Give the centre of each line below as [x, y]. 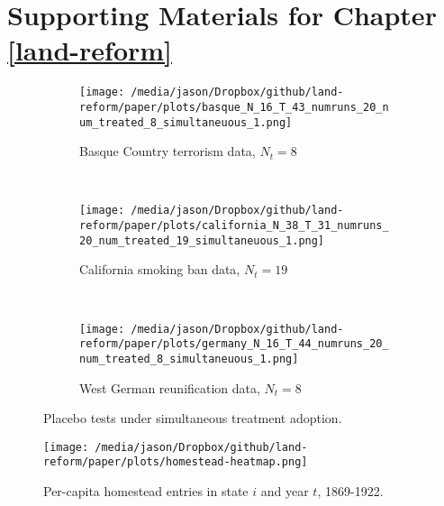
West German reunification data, [170, 387]
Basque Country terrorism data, [168, 151]
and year [285, 491]
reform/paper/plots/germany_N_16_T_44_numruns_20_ [234, 344]
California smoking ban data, [160, 269]
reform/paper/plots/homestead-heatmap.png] [176, 462]
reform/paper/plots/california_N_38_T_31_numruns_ [234, 226]
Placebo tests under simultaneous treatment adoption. [193, 418]
